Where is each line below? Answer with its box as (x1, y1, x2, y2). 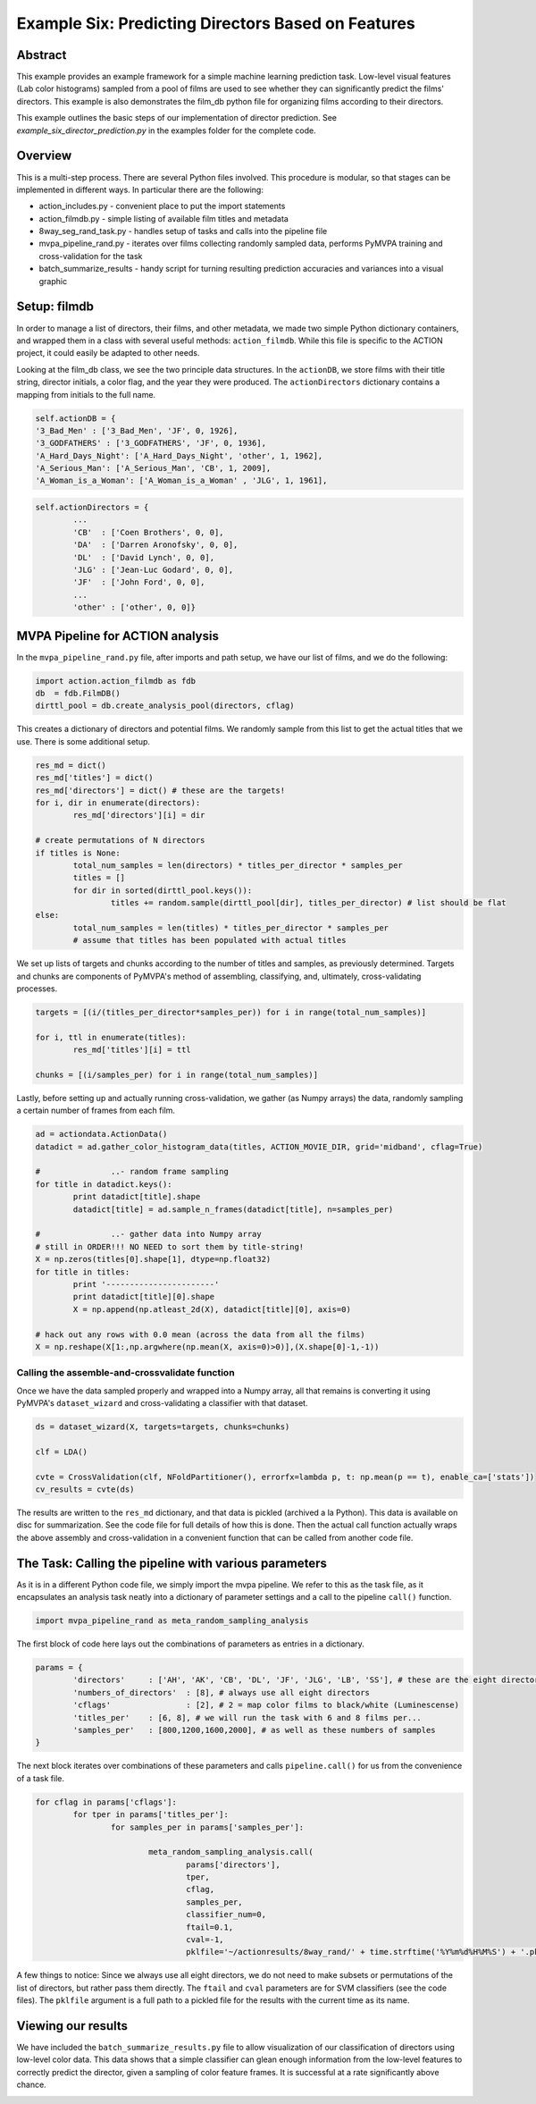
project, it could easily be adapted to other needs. (16, 348, 200, 358)
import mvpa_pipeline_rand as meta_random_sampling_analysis (35, 1616, 309, 1626)
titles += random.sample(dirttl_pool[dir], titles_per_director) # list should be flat (110, 898, 507, 908)
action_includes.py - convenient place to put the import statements (38, 201, 286, 212)
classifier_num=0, (186, 1909, 267, 1920)
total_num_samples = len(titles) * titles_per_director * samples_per (72, 922, 389, 933)
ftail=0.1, (186, 1922, 234, 1932)
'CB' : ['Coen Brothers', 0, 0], (72, 527, 224, 537)
